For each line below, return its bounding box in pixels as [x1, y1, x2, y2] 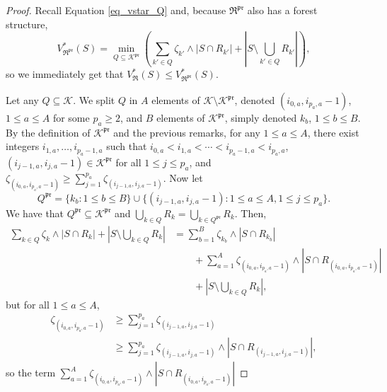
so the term [6, 365, 56, 380]
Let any [6, 93, 39, 107]
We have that [6, 205, 64, 220]
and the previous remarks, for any [113, 125, 260, 139]
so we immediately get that [6, 67, 124, 81]
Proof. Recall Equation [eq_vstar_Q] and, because [6, 3, 226, 17]
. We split [73, 93, 115, 107]
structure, [6, 16, 48, 31]
